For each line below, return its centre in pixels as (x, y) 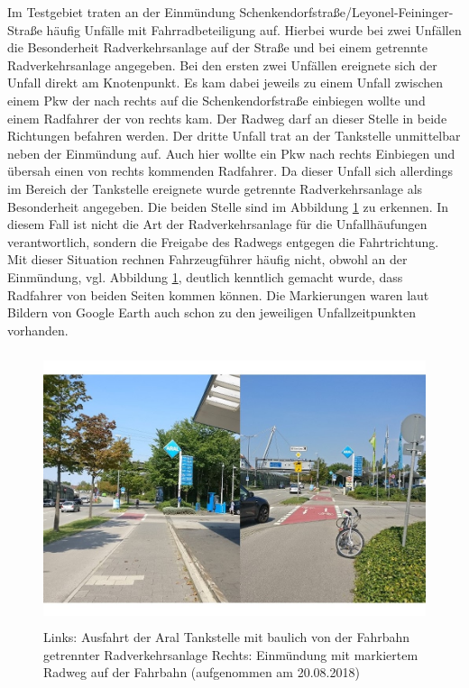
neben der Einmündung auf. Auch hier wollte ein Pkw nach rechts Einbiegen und (231, 153)
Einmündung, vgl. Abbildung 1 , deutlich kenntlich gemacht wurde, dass (205, 276)
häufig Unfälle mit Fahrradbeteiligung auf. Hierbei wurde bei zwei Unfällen (254, 29)
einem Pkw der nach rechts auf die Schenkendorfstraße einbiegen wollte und (216, 100)
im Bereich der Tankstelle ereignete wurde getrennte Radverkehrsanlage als (215, 188)
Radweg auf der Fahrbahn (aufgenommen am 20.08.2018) (202, 672)
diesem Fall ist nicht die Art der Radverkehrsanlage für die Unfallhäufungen (217, 224)
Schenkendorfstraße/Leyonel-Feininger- (346, 12)
